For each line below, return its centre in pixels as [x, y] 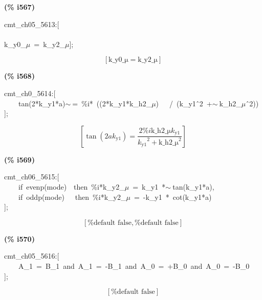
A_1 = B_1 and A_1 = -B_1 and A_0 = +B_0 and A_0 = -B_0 [134, 266]
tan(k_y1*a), [193, 186]
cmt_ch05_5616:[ [32, 256]
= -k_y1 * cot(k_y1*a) [173, 197]
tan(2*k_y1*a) [42, 103]
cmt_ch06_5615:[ [32, 177]
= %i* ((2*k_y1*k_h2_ [112, 103]
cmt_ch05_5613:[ [32, 24]
